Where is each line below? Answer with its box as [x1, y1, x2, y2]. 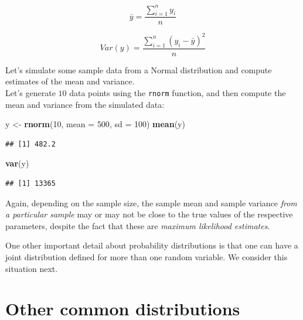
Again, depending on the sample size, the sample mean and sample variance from [5, 196, 297, 209]
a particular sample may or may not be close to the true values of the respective [5, 208, 293, 220]
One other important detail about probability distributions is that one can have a [5, 239, 298, 251]
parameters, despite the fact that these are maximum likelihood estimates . [5, 219, 270, 232]
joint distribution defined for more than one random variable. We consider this [5, 251, 288, 263]
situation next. [5, 262, 58, 274]
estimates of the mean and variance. [5, 75, 135, 87]
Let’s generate [5, 87, 56, 99]
